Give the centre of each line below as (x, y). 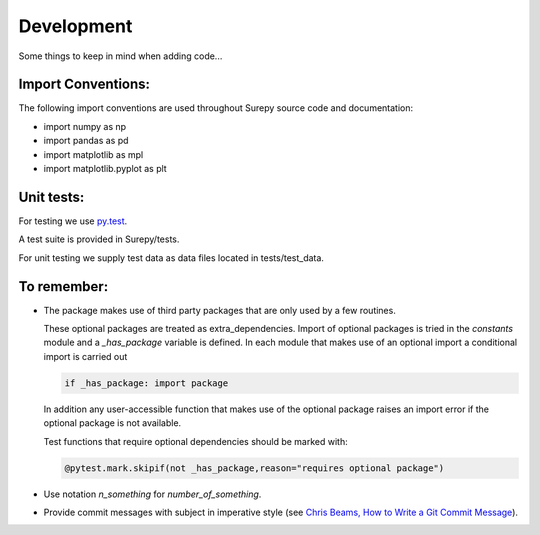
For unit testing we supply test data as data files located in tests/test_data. (171, 257)
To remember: (63, 286)
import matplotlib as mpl (93, 154)
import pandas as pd (86, 141)
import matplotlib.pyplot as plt (105, 169)
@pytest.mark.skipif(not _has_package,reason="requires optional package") (254, 468)
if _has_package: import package (146, 383)
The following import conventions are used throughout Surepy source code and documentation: (216, 108)
